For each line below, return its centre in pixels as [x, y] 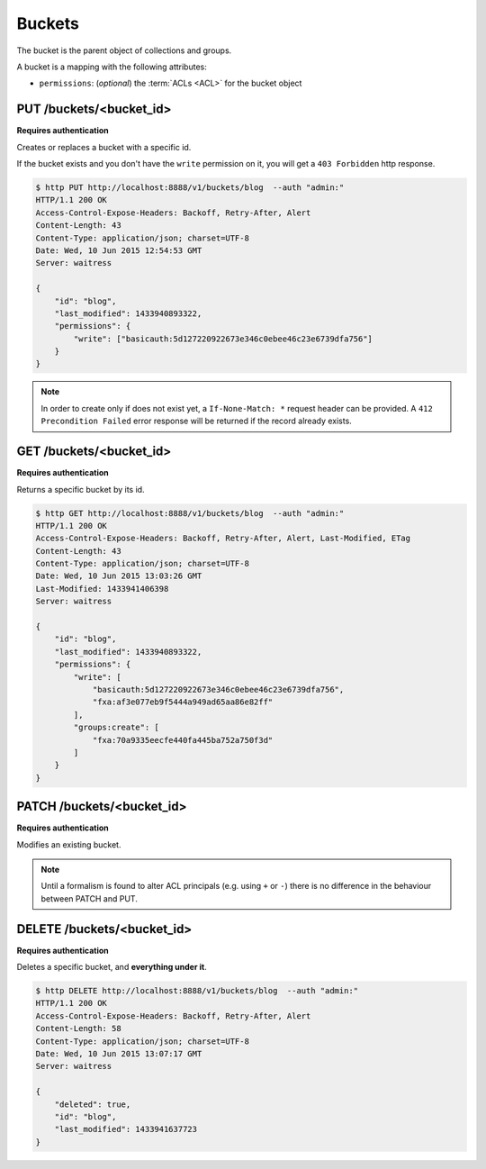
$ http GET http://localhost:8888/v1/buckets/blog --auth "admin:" [190, 513]
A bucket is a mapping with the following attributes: [112, 67]
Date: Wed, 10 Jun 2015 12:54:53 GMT [119, 250]
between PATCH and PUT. [90, 898]
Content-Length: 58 [78, 1029]
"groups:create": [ [116, 728]
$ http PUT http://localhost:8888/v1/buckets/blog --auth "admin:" [190, 188]
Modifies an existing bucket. [69, 844]
